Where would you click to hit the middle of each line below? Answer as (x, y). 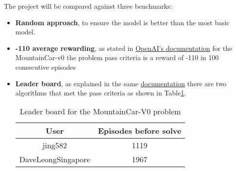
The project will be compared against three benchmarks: (88, 6)
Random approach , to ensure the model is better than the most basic (122, 22)
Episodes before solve (140, 130)
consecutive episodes (46, 67)
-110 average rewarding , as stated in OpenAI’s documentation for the (124, 48)
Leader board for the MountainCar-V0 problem (100, 111)
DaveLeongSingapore (55, 159)
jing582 (55, 145)
